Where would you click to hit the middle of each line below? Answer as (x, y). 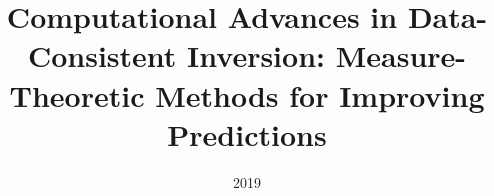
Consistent (102, 55)
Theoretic (77, 94)
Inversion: (256, 55)
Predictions (247, 133)
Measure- (401, 55)
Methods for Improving (320, 94)
